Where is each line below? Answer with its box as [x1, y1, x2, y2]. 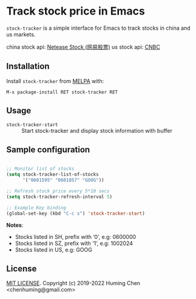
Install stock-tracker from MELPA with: [6, 77, 104, 84]
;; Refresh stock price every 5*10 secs [6, 188, 110, 194]
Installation [6, 61, 50, 72]
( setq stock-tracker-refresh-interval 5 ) [6, 193, 113, 200]
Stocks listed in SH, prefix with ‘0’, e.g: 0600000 [15, 233, 137, 240]
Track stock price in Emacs [6, 4, 146, 18]
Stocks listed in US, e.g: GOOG [15, 246, 92, 253]
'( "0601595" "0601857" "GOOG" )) [22, 177, 104, 183]
